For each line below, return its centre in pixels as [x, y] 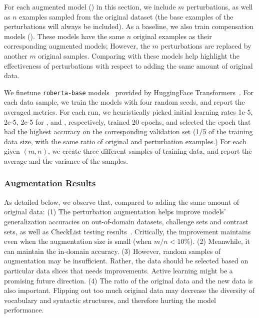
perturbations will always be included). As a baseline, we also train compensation [129, 26]
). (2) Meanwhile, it [220, 241]
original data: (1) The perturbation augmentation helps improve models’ [115, 212]
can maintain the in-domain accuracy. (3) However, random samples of [112, 251]
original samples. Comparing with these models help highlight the [139, 55]
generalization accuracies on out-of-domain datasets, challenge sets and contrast [126, 221]
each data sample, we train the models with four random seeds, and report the [124, 102]
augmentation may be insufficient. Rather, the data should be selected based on [126, 261]
